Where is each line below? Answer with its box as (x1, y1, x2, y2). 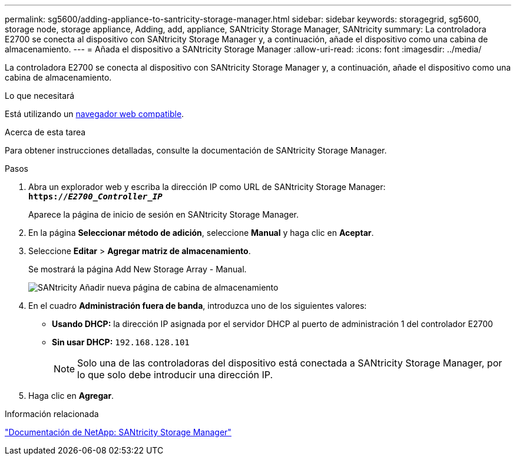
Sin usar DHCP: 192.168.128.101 (52, 337, 190, 347)
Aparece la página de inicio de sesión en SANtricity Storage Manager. (28, 209, 299, 219)
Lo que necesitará (5, 91, 75, 101)
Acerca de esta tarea (5, 127, 86, 137)
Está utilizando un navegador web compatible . (5, 109, 184, 119)
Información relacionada (5, 409, 99, 419)
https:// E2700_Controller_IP (28, 192, 163, 201)
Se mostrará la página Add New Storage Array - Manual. (28, 264, 247, 274)
